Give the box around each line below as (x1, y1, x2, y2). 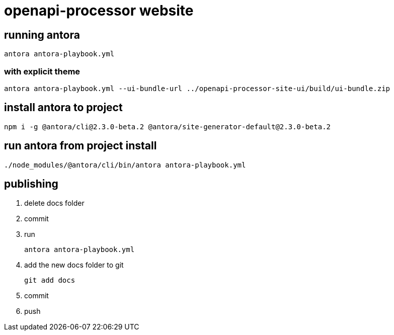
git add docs (24, 276, 75, 285)
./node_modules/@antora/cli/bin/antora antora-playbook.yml (4, 160, 246, 169)
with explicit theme (4, 66, 81, 76)
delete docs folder (24, 199, 85, 208)
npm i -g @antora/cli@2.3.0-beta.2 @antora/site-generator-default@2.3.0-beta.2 (4, 122, 331, 131)
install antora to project (4, 101, 123, 114)
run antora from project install (4, 139, 157, 152)
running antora (4, 28, 80, 41)
